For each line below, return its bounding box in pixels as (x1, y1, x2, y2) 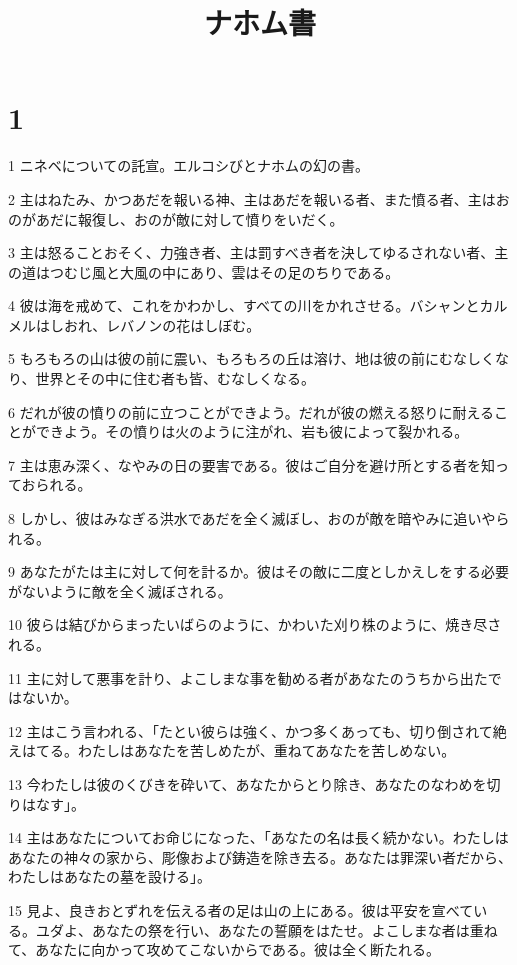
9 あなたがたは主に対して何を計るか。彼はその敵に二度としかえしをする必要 (8, 561, 509, 582)
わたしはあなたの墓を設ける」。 (8, 866, 211, 887)
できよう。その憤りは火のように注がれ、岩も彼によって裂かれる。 (35, 421, 469, 442)
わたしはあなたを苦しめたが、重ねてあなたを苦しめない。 (77, 740, 456, 761)
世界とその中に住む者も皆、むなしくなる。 (35, 368, 316, 389)
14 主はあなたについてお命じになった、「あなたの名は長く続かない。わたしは (8, 827, 509, 848)
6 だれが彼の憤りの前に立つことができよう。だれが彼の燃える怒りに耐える (8, 401, 494, 422)
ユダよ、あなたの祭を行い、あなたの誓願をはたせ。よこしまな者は (35, 919, 470, 940)
